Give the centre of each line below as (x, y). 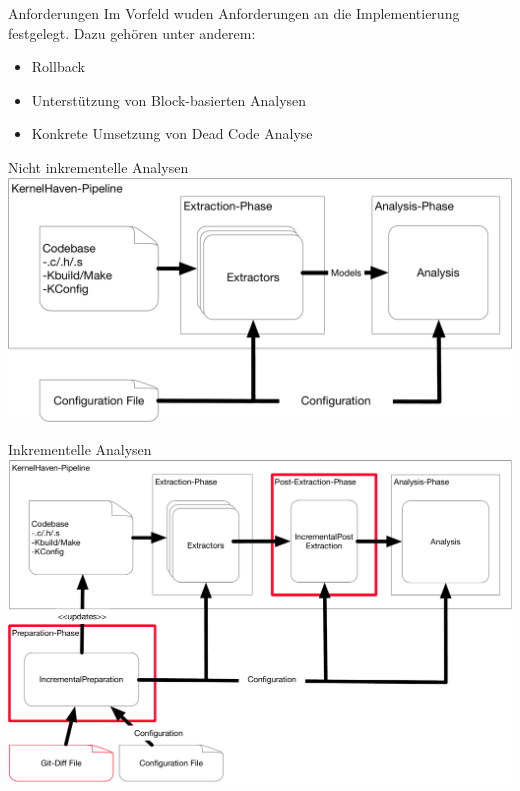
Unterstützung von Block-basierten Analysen (169, 99)
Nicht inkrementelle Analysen (98, 166)
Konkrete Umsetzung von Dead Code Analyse (172, 133)
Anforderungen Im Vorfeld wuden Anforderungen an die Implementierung (234, 13)
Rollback (58, 66)
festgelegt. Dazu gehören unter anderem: (132, 32)
